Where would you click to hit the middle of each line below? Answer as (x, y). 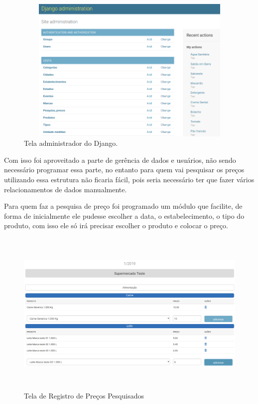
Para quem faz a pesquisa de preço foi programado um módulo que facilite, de (123, 206)
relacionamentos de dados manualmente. (65, 189)
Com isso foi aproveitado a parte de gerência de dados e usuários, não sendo (120, 160)
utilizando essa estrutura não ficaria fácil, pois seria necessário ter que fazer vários (129, 179)
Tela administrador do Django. (71, 143)
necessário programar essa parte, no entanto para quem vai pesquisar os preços (124, 170)
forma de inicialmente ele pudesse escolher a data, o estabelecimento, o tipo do (124, 215)
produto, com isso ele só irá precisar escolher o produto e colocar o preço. (116, 225)
